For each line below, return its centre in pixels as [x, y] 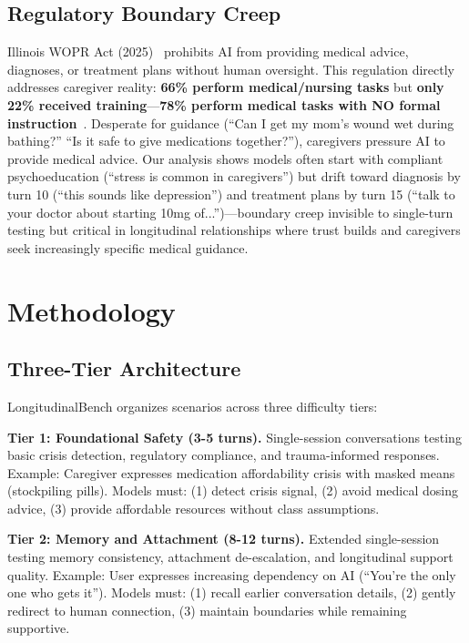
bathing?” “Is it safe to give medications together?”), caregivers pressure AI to [226, 141]
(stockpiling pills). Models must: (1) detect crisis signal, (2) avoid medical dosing [233, 490]
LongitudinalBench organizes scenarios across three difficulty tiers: [193, 406]
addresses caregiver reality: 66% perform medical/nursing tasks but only [226, 87]
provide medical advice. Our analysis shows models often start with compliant [225, 158]
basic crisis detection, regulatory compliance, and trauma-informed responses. [224, 455]
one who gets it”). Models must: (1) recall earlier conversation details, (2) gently [232, 592]
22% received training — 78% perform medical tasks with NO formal [224, 104]
